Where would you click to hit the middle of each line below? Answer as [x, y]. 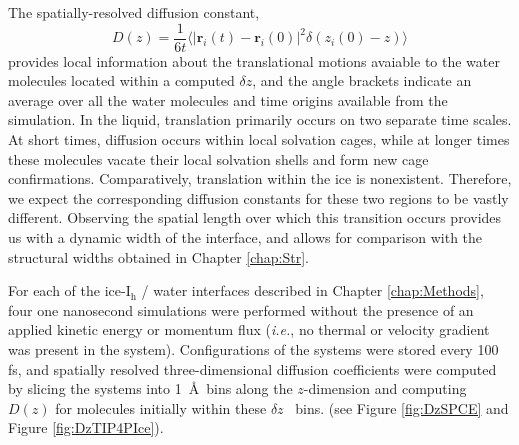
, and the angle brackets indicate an [362, 80]
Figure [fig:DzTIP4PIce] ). [86, 427]
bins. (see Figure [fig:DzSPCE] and [402, 407]
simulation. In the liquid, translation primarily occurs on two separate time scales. [260, 119]
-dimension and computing [385, 388]
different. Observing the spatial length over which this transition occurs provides [255, 217]
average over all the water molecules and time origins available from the [228, 99]
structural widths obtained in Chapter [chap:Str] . [159, 256]
